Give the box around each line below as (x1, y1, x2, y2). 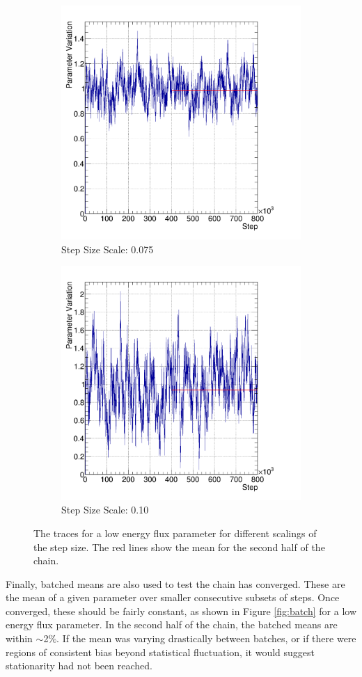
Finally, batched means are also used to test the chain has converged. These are (6, 576, 345, 591)
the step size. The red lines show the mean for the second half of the (33, 539, 325, 554)
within (6, 631, 33, 646)
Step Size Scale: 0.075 (61, 241, 154, 256)
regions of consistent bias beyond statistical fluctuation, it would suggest (6, 644, 315, 659)
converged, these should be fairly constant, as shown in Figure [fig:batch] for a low (6, 603, 356, 618)
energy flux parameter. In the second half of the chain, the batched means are (6, 617, 338, 632)
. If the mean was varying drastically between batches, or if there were (56, 631, 356, 646)
